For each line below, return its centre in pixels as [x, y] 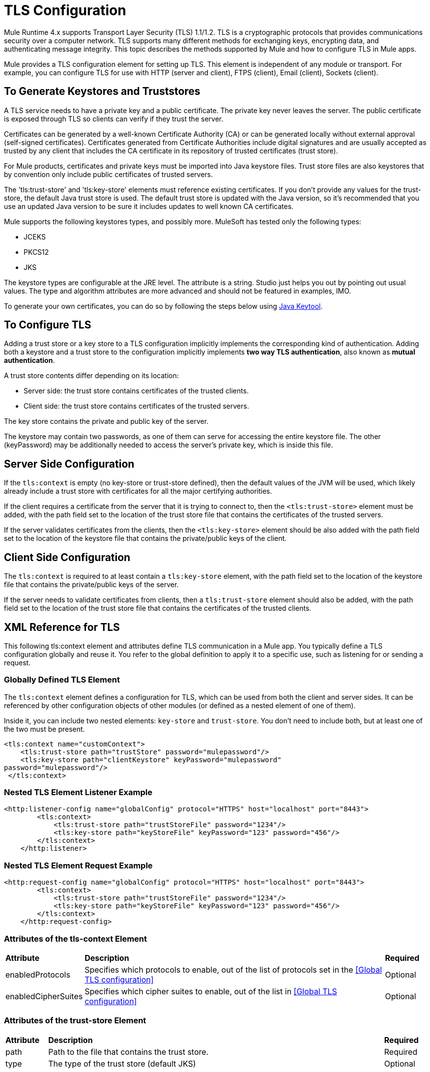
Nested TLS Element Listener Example [78, 792]
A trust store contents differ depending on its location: [91, 376]
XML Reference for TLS [62, 627]
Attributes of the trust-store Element [75, 1021]
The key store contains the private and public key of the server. [106, 421]
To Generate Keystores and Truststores [102, 91]
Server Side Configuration [69, 464]
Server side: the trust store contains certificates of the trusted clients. [136, 391]
